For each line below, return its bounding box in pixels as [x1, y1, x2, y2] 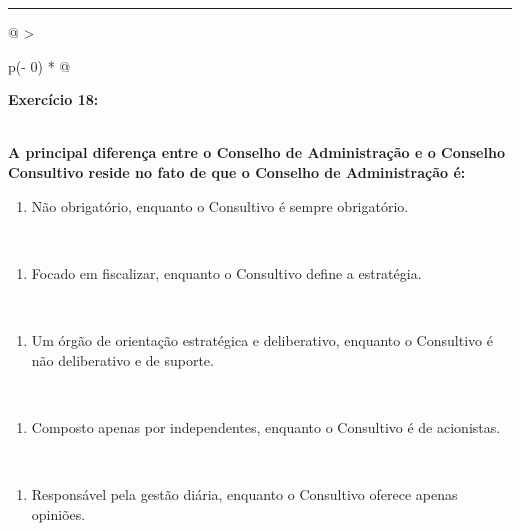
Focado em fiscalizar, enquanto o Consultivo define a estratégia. [31, 262, 422, 283]
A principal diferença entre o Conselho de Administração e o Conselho [8, 142, 505, 163]
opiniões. [31, 503, 86, 524]
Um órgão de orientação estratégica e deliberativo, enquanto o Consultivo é [31, 329, 493, 350]
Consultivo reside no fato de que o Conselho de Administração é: [8, 161, 466, 182]
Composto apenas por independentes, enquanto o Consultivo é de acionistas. [31, 416, 501, 437]
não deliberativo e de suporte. [31, 349, 214, 370]
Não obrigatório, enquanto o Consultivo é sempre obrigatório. [31, 195, 409, 216]
